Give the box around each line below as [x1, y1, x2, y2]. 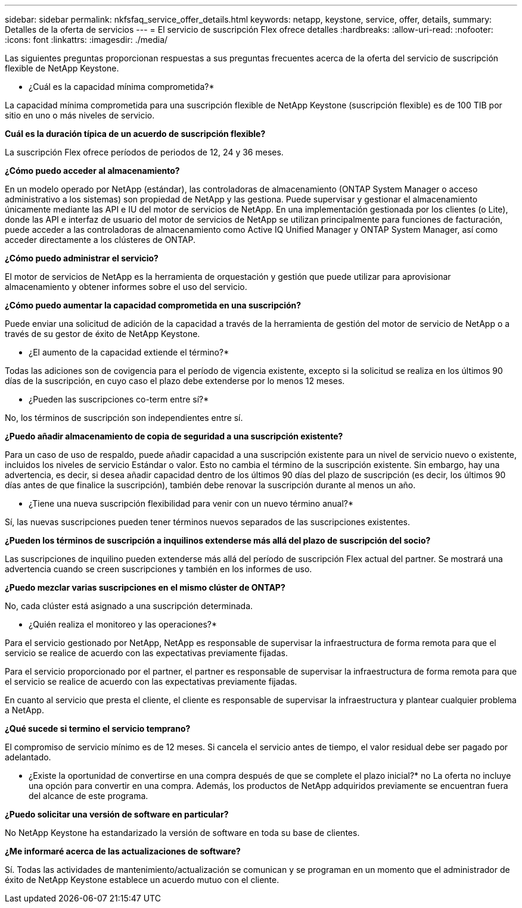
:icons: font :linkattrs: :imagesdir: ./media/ [5, 35, 168, 45]
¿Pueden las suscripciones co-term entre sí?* [29, 394, 209, 404]
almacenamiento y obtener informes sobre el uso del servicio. [5, 282, 247, 292]
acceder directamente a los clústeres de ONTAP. [5, 235, 195, 245]
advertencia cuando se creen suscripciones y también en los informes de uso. [5, 564, 312, 574]
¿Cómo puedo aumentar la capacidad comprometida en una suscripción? [5, 300, 302, 310]
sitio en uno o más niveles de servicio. [5, 110, 155, 120]
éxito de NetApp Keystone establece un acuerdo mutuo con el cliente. [5, 875, 279, 885]
